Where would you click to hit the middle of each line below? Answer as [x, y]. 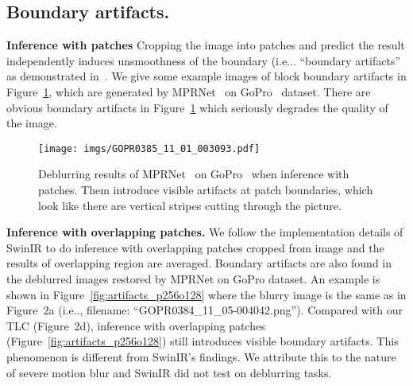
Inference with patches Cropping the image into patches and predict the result [206, 45]
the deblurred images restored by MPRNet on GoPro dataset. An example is [193, 278]
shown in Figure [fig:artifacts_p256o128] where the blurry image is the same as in [206, 294]
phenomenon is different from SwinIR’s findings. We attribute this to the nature [201, 356]
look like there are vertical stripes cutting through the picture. [190, 205]
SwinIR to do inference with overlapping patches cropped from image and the [195, 247]
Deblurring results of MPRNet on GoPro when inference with [194, 174]
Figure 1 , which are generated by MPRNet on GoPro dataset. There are [189, 91]
